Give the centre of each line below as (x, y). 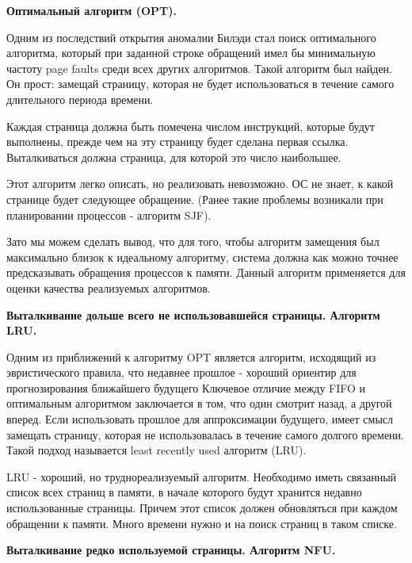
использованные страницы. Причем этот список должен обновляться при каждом (202, 508)
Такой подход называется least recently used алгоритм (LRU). (156, 450)
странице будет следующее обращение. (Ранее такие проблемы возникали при (195, 199)
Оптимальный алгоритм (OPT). (92, 10)
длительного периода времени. (80, 99)
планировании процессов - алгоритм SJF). (109, 214)
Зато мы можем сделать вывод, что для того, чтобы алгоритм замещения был (193, 241)
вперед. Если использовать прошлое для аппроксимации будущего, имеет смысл (200, 419)
